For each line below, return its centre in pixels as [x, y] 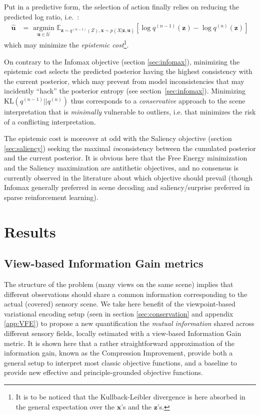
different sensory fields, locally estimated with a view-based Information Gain [123, 333]
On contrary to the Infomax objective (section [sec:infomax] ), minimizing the [122, 61]
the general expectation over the [65, 406]
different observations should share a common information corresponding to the [126, 294]
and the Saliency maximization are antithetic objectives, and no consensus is [121, 168]
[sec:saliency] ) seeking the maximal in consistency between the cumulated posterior [130, 148]
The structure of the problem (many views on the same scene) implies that [119, 284]
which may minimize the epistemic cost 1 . [66, 44]
